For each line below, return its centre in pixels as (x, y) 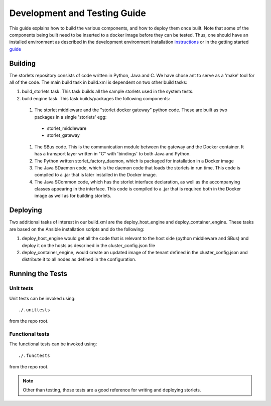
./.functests (34, 355)
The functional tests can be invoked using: (53, 344)
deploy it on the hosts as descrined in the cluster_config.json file (89, 245)
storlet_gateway (63, 135)
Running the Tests (38, 274)
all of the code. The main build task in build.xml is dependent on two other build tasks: (98, 82)
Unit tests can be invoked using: (42, 298)
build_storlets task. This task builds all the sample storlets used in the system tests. (108, 91)
